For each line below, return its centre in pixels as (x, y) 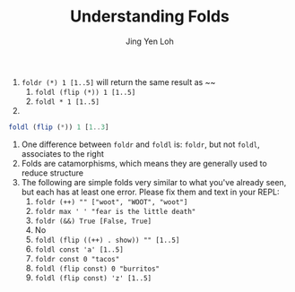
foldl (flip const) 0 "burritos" (97, 269)
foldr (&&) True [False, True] (93, 221)
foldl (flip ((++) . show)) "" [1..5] (107, 240)
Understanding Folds (150, 17)
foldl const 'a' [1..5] (79, 249)
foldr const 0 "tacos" (77, 259)
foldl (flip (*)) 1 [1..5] (85, 92)
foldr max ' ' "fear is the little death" (115, 211)
